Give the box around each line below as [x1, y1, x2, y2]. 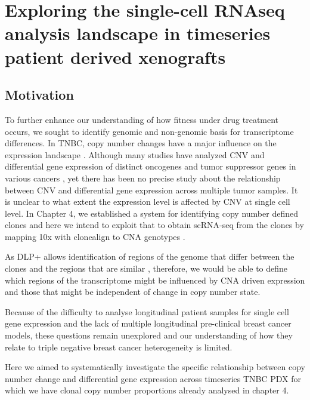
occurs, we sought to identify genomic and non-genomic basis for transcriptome [5, 125, 294, 137]
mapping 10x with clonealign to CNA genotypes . [5, 230, 185, 242]
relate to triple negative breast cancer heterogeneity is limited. [5, 340, 232, 353]
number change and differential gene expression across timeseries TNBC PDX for [5, 372, 302, 384]
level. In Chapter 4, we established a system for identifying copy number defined [5, 207, 298, 219]
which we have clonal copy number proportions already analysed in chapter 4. [5, 384, 289, 396]
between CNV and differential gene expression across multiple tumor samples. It [5, 183, 298, 196]
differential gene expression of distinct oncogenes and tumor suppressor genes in [5, 160, 296, 173]
